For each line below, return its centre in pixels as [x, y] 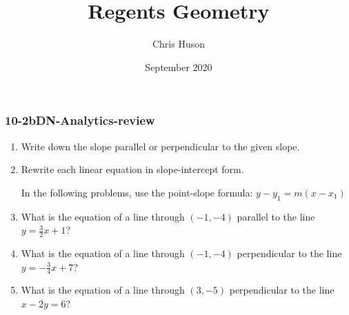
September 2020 [179, 67]
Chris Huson [179, 44]
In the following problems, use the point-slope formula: [137, 192]
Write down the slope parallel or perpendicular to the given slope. [160, 146]
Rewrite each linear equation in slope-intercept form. [132, 169]
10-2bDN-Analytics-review [80, 120]
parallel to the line [276, 216]
